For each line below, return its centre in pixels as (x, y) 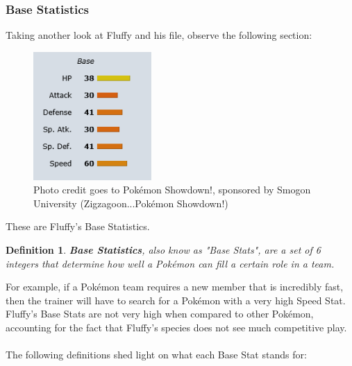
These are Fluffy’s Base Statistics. (78, 226)
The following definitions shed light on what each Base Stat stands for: (156, 355)
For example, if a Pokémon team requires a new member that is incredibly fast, (175, 287)
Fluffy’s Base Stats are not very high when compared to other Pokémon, (160, 314)
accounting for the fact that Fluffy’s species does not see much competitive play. (176, 327)
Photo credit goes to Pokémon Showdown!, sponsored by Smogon (172, 190)
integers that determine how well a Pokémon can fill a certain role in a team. (170, 263)
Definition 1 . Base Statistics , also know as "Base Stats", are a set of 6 (163, 250)
